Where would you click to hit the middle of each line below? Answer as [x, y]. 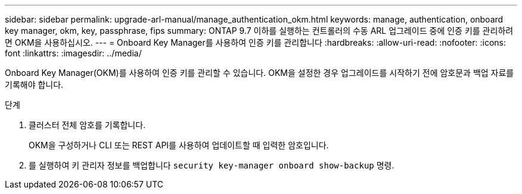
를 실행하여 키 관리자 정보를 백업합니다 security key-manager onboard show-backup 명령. [212, 165]
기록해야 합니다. [34, 85]
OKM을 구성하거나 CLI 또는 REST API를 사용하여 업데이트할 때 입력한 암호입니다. [179, 145]
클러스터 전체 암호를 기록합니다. [87, 125]
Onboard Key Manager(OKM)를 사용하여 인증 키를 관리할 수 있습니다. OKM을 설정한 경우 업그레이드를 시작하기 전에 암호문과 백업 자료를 [260, 73]
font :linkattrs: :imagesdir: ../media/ [73, 53]
